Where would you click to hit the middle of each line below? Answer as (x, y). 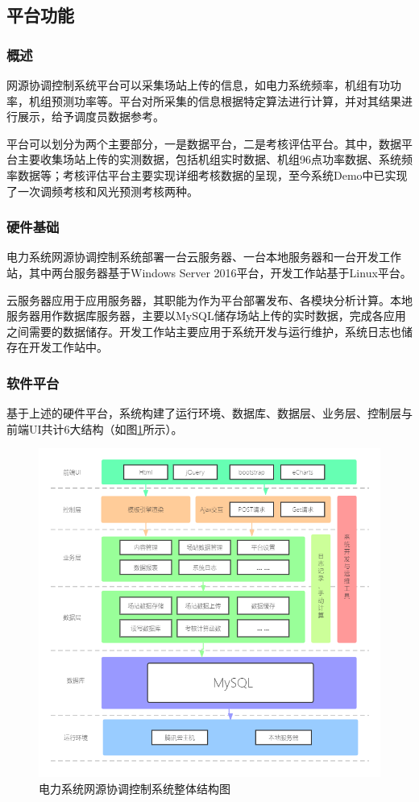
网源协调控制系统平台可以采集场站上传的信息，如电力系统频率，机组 (187, 85)
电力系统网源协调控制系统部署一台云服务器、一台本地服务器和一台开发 (193, 257)
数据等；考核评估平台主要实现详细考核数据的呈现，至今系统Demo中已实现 (212, 175)
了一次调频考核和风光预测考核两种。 (102, 191)
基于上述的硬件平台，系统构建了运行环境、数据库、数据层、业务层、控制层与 (209, 413)
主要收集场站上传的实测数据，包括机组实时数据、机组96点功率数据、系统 (209, 159)
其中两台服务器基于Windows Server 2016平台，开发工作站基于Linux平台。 (220, 272)
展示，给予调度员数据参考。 (91, 116)
